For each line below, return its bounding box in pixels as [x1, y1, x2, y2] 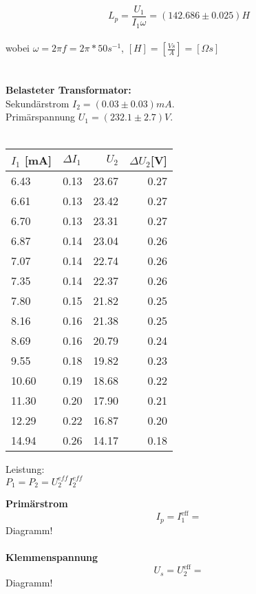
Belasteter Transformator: [6, 83, 131, 97]
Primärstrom [6, 496, 68, 511]
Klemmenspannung [6, 549, 98, 564]
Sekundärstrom [6, 96, 70, 110]
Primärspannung [6, 109, 76, 124]
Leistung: [6, 461, 45, 476]
